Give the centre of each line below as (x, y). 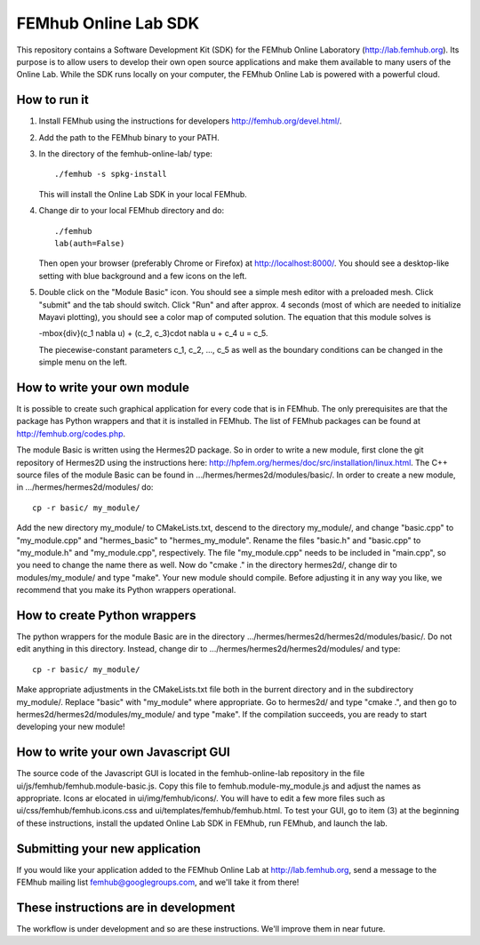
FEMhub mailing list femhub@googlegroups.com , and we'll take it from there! (158, 882)
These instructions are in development (126, 907)
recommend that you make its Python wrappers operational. (126, 590)
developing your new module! (71, 727)
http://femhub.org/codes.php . (71, 433)
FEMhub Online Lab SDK (108, 23)
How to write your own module (103, 387)
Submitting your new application (109, 849)
